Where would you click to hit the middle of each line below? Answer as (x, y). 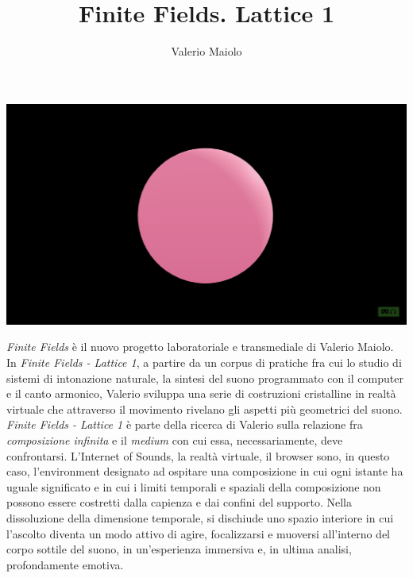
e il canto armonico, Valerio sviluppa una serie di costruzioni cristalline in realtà (201, 393)
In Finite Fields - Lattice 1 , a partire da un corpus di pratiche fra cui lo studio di (204, 362)
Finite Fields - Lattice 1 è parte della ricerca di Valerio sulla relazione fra (185, 424)
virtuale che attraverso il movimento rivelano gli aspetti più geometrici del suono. (205, 408)
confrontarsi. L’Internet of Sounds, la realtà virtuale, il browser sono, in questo (198, 455)
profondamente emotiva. (65, 564)
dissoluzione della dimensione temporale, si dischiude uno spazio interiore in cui (200, 517)
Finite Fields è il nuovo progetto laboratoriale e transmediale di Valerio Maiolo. (200, 347)
